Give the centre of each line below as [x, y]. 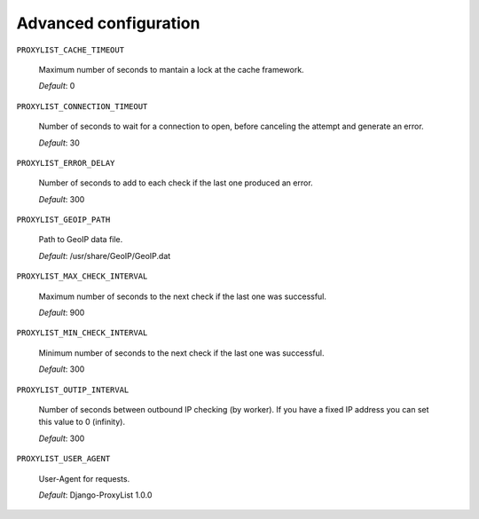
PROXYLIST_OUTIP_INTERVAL [73, 389]
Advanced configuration [108, 23]
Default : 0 [57, 86]
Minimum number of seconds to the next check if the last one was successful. [181, 353]
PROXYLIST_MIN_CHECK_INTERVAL [82, 333]
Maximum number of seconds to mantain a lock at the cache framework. [172, 69]
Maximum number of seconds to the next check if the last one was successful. [183, 296]
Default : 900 [62, 313]
